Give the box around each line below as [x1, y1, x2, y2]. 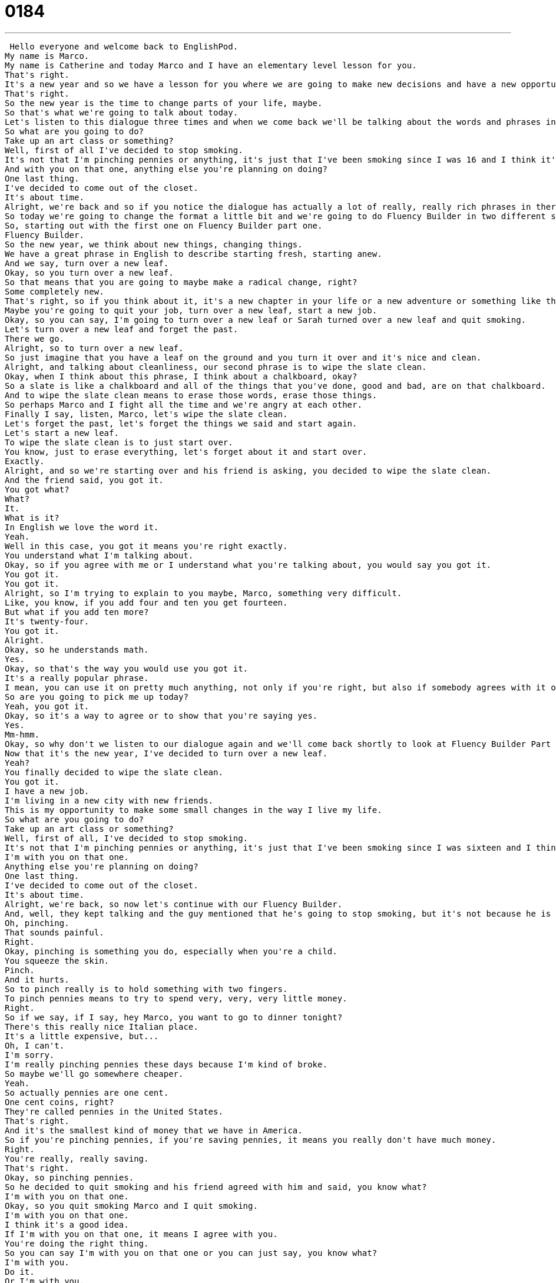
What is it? [5, 512, 59, 523]
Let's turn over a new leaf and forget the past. [5, 324, 239, 334]
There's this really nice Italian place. [5, 1021, 198, 1031]
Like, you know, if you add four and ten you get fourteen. [5, 597, 288, 607]
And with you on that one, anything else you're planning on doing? [5, 164, 327, 174]
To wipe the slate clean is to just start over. [5, 437, 233, 447]
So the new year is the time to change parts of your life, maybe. [5, 98, 323, 108]
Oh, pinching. [5, 918, 69, 928]
